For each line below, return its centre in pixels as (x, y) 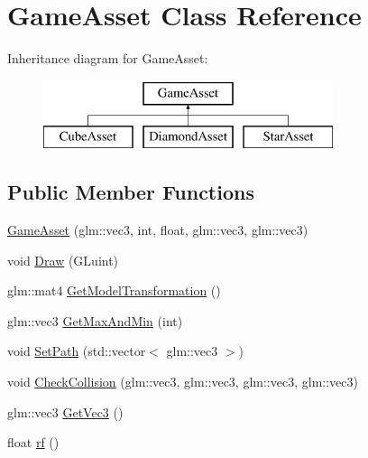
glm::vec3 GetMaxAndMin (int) (95, 320)
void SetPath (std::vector (77, 351)
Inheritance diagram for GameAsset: (108, 58)
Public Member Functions (131, 192)
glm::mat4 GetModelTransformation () (114, 290)
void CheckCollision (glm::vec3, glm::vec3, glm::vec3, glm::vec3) (183, 382)
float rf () (33, 442)
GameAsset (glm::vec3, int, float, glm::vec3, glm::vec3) (158, 230)
